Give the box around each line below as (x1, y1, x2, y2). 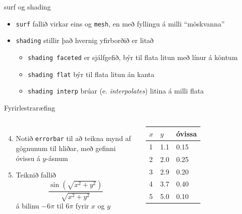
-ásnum (46, 152, 68, 163)
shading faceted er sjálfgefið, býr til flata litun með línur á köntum (28, 51, 238, 62)
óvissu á (16, 152, 41, 163)
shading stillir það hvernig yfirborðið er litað (16, 35, 154, 45)
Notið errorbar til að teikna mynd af (16, 133, 131, 143)
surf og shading (4, 1, 51, 11)
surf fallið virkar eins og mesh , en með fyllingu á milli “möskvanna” (16, 18, 225, 28)
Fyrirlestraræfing (4, 102, 55, 112)
